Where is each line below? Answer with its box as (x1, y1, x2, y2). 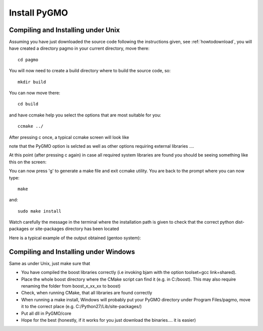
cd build (18, 101, 38, 107)
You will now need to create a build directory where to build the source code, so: (9, 68, 171, 74)
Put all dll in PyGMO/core (21, 310, 72, 316)
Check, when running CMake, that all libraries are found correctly (21, 290, 152, 296)
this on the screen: (9, 159, 47, 165)
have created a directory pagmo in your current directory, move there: (9, 45, 150, 51)
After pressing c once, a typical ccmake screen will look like (9, 134, 129, 140)
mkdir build (18, 79, 46, 85)
